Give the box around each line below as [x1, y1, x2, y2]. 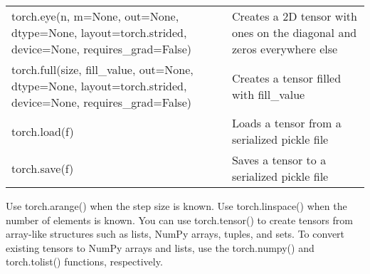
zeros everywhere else [231, 41, 338, 57]
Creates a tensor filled [231, 69, 342, 86]
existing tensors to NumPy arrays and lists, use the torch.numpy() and [6, 240, 314, 255]
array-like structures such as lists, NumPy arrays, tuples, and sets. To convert [6, 226, 345, 241]
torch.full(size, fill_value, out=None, [11, 61, 194, 78]
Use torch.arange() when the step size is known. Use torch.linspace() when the [6, 199, 347, 213]
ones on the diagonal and [231, 24, 357, 41]
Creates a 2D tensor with [231, 8, 357, 24]
